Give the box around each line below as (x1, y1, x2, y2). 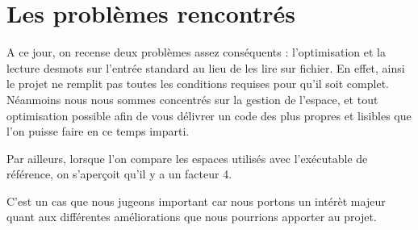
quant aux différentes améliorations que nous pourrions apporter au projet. (6, 208, 377, 225)
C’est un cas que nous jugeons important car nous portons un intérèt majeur (6, 192, 386, 209)
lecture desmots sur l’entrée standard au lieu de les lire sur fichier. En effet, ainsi (6, 59, 405, 76)
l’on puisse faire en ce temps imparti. (6, 123, 190, 140)
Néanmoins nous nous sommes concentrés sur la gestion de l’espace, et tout (6, 90, 378, 107)
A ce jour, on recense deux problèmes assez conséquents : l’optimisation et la (6, 44, 386, 61)
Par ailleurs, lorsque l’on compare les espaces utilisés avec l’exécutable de (6, 149, 368, 166)
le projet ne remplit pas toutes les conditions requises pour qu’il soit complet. (6, 75, 389, 92)
